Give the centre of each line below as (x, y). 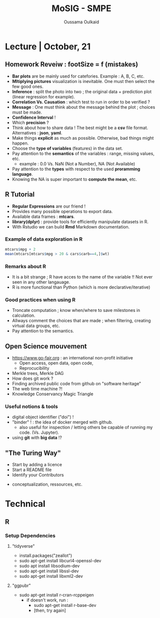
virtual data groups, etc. (36, 326)
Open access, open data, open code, (56, 363)
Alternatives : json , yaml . (37, 133)
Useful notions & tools (32, 407)
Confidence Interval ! (34, 117)
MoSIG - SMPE (81, 8)
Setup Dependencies (30, 536)
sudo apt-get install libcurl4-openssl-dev (60, 561)
